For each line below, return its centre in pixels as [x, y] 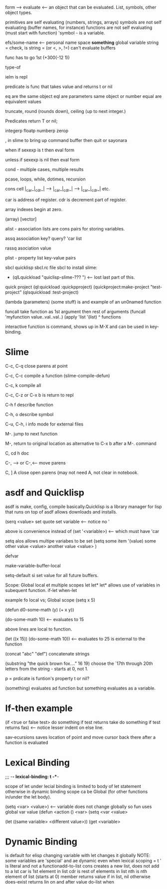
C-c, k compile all [23, 385]
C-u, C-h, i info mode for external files [44, 424]
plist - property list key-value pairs [41, 257]
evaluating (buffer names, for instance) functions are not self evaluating [79, 27]
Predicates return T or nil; [31, 121]
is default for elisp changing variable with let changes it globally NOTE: [78, 855]
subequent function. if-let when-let [41, 590]
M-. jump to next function [31, 433]
